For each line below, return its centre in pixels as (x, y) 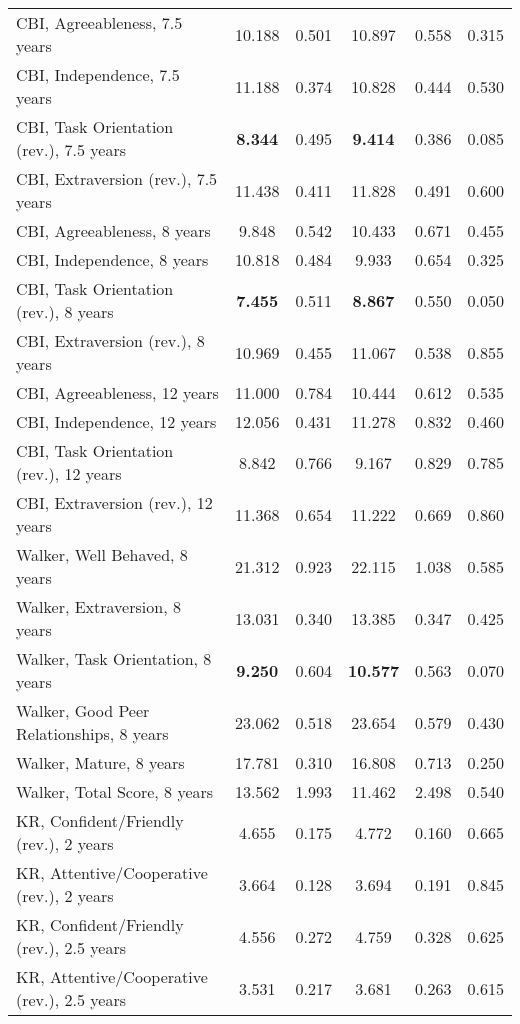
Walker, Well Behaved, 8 (102, 554)
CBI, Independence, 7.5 (98, 74)
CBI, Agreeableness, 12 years (117, 392)
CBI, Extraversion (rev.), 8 (110, 340)
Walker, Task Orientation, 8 (114, 658)
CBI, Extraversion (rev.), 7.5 (117, 178)
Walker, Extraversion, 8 (98, 606)
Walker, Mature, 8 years (100, 762)
